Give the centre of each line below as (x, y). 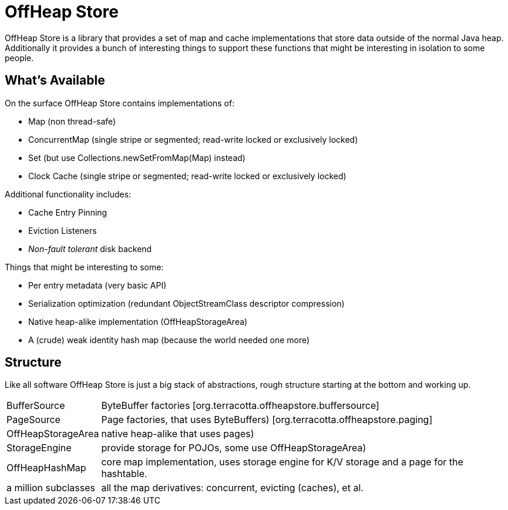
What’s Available (55, 80)
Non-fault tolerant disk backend (90, 249)
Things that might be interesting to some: (84, 267)
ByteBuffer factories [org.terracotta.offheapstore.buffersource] (240, 406)
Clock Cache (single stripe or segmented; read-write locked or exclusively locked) (187, 176)
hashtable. (124, 474)
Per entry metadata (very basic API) (97, 285)
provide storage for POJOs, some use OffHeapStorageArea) (234, 448)
